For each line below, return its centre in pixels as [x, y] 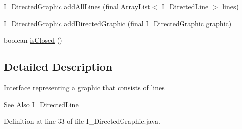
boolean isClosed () [33, 40]
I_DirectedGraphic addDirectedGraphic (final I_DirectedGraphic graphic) [118, 23]
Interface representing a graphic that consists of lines [84, 87]
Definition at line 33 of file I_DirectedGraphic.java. [82, 121]
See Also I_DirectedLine [41, 104]
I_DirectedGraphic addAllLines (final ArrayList [77, 6]
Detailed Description [58, 67]
